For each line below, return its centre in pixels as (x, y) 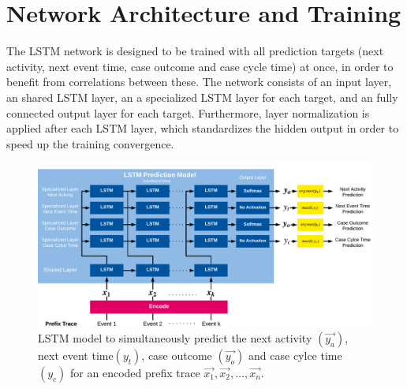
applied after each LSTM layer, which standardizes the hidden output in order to (203, 128)
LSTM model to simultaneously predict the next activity (175, 337)
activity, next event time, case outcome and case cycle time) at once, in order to (200, 66)
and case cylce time (295, 355)
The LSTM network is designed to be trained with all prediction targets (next (195, 51)
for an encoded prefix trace (135, 372)
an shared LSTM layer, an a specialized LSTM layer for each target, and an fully (202, 97)
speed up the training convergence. (90, 143)
